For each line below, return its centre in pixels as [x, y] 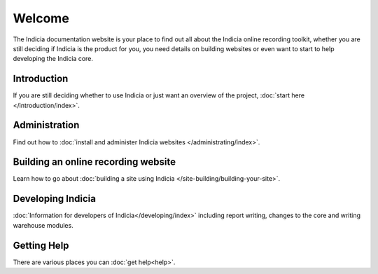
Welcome [41, 18]
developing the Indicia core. [53, 59]
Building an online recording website [94, 162]
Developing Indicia [54, 199]
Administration [46, 125]
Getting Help [41, 245]
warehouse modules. [43, 225]
